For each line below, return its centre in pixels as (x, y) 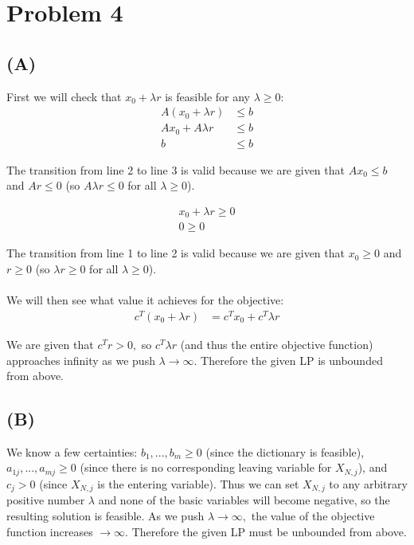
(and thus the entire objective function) (277, 344)
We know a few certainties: (72, 451)
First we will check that (64, 96)
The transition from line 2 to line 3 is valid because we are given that (176, 169)
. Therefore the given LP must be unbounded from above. (266, 531)
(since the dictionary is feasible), (285, 451)
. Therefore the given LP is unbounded (288, 360)
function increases (50, 531)
